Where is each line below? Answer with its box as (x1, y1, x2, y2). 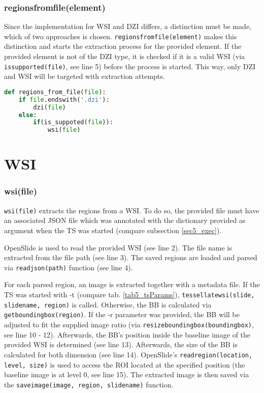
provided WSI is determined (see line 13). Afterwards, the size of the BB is (4, 339, 238, 350)
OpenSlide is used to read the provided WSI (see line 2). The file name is (4, 242, 232, 252)
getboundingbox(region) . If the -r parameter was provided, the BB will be (4, 309, 240, 320)
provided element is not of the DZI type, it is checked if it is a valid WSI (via (4, 51, 245, 62)
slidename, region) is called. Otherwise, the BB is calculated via (4, 299, 212, 310)
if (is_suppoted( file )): (33, 119, 113, 126)
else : (18, 111, 37, 119)
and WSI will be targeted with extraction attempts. (4, 71, 165, 81)
